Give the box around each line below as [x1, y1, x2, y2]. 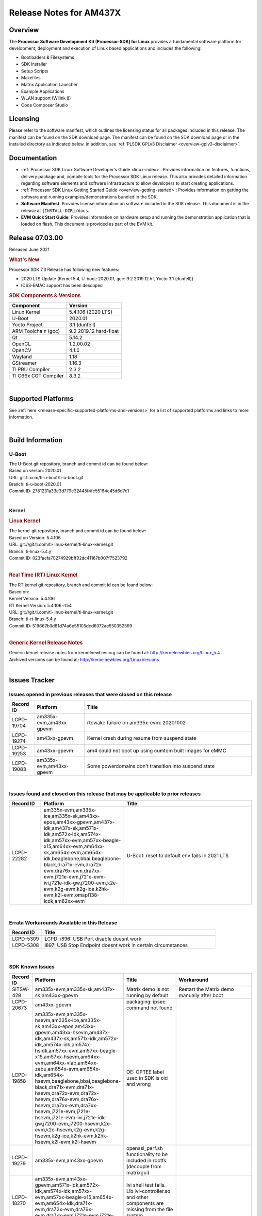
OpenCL [12, 340, 31, 347]
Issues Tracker [9, 676, 55, 684]
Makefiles [21, 75, 41, 81]
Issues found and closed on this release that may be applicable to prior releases [9, 790, 201, 797]
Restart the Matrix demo [179, 985, 234, 992]
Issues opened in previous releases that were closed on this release [9, 691, 172, 697]
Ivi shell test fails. [126, 1181, 166, 1188]
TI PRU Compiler [12, 366, 50, 373]
